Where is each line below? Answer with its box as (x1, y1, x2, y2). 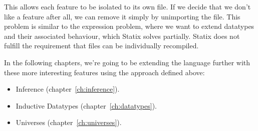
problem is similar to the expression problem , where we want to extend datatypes (4, 21, 254, 31)
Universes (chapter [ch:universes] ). (16, 117, 122, 128)
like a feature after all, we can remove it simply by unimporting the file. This (4, 11, 240, 21)
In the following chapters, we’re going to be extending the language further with (4, 57, 250, 67)
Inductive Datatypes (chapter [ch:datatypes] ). (16, 100, 157, 111)
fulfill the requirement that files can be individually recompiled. (4, 40, 199, 51)
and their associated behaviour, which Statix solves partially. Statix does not (4, 30, 240, 41)
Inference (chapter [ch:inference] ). (16, 84, 120, 94)
